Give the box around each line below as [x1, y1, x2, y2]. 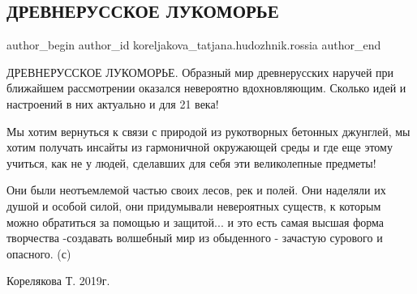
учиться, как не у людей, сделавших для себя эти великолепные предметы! [6, 154, 376, 171]
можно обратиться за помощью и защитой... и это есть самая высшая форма [6, 213, 384, 230]
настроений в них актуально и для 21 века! [6, 95, 219, 112]
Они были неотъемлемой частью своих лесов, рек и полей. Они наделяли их [6, 181, 386, 198]
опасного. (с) [6, 245, 71, 262]
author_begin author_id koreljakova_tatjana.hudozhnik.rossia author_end [6, 36, 381, 53]
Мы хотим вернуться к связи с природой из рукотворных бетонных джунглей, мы [6, 122, 411, 139]
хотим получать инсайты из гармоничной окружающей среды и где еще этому [6, 138, 393, 156]
